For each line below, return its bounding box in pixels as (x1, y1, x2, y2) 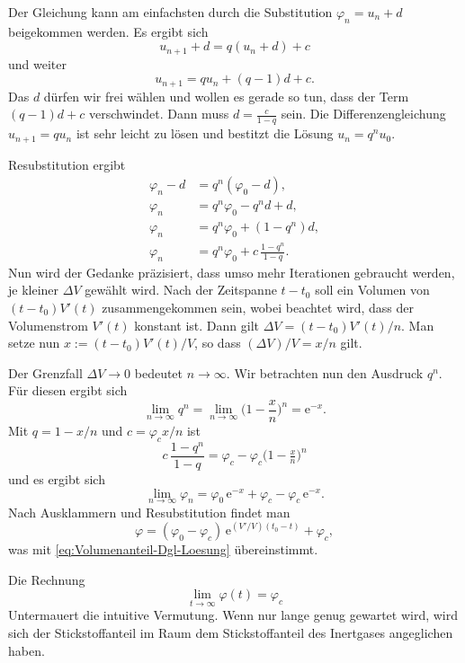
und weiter (8, 54, 67, 73)
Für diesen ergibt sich (8, 381, 128, 400)
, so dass (194, 333, 241, 352)
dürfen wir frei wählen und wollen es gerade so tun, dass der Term (43, 86, 409, 105)
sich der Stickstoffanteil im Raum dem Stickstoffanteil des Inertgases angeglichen (8, 623, 453, 641)
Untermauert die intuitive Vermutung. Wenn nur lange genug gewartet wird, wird (8, 606, 459, 624)
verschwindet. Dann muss (88, 104, 229, 123)
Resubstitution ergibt (8, 155, 126, 173)
